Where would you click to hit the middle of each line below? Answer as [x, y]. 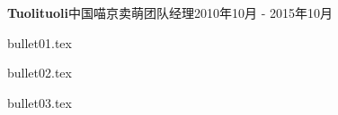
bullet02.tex [40, 73]
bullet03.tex [40, 102]
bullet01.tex [40, 42]
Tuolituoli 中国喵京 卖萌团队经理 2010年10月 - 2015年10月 [170, 12]
